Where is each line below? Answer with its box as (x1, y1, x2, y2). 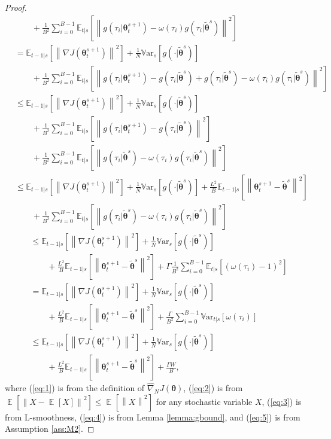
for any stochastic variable (156, 395, 253, 407)
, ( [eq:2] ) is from (183, 382, 243, 394)
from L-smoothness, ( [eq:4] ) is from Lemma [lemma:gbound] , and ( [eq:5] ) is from (5, 410, 300, 423)
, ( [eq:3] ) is (262, 395, 302, 407)
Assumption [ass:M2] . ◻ (5, 422, 95, 435)
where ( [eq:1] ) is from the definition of (5, 382, 145, 394)
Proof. (5, 1, 27, 13)
